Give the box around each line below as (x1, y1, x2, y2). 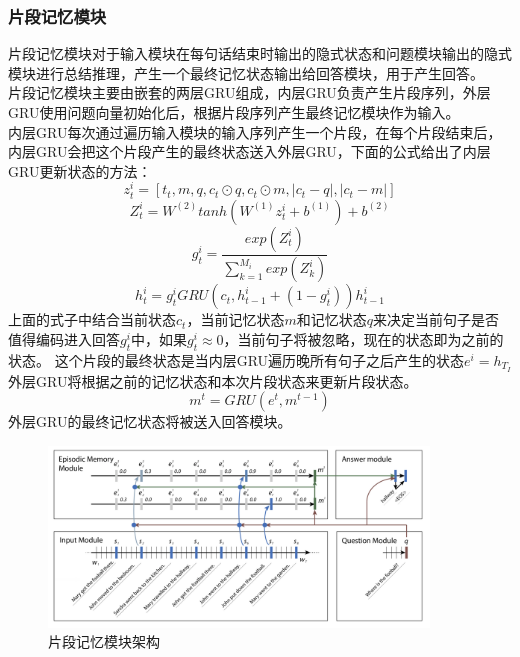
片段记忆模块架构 (48, 631, 160, 652)
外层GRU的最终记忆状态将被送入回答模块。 (8, 411, 292, 432)
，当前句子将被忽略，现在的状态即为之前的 (223, 329, 504, 350)
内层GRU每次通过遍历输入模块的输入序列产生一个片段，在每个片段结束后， (8, 121, 502, 142)
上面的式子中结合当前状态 (8, 309, 176, 330)
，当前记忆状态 (186, 309, 285, 330)
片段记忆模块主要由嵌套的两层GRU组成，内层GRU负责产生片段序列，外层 (8, 82, 491, 103)
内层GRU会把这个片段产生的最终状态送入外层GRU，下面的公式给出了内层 (8, 141, 491, 162)
